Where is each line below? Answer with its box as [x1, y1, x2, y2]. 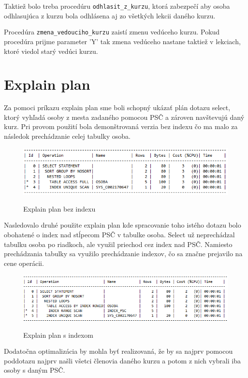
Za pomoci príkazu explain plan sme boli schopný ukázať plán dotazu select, [4, 102, 231, 113]
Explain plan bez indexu [23, 203, 96, 214]
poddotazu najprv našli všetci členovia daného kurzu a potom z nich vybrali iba [4, 355, 241, 365]
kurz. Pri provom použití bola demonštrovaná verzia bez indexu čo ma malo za [4, 121, 238, 131]
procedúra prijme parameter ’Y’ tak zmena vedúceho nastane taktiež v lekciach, [4, 36, 241, 46]
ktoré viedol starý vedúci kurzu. [4, 46, 98, 56]
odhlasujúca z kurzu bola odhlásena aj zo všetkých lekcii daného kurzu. [4, 10, 216, 20]
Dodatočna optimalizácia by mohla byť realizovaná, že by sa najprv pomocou [4, 346, 233, 356]
